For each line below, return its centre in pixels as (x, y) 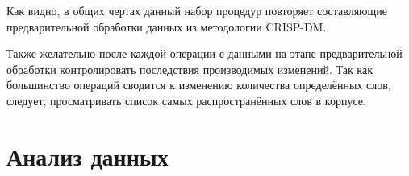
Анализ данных (88, 156)
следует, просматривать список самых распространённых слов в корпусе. (186, 100)
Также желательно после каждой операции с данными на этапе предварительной (204, 53)
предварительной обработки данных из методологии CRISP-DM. (167, 26)
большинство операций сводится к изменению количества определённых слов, (199, 85)
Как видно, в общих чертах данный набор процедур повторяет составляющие (197, 10)
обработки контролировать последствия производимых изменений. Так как (190, 69)
